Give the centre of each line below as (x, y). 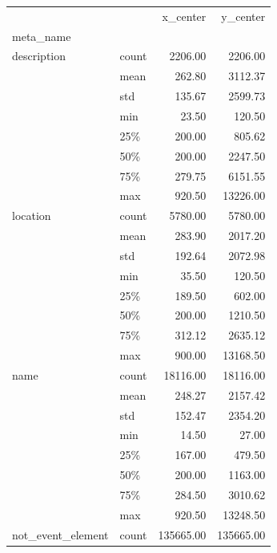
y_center (243, 16)
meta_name (42, 36)
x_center (184, 16)
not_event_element (60, 534)
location (32, 216)
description (39, 56)
